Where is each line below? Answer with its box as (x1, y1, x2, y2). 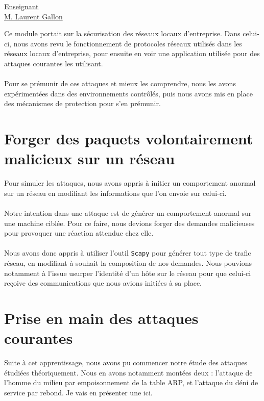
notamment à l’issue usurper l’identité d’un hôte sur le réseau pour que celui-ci (4, 267, 251, 278)
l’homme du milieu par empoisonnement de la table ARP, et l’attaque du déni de (4, 377, 258, 388)
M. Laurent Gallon (4, 11, 63, 21)
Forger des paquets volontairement (4, 128, 253, 149)
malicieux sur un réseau (4, 148, 175, 169)
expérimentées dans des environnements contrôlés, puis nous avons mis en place (4, 88, 253, 98)
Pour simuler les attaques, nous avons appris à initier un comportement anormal (4, 178, 256, 188)
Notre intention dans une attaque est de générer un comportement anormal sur (4, 208, 252, 218)
